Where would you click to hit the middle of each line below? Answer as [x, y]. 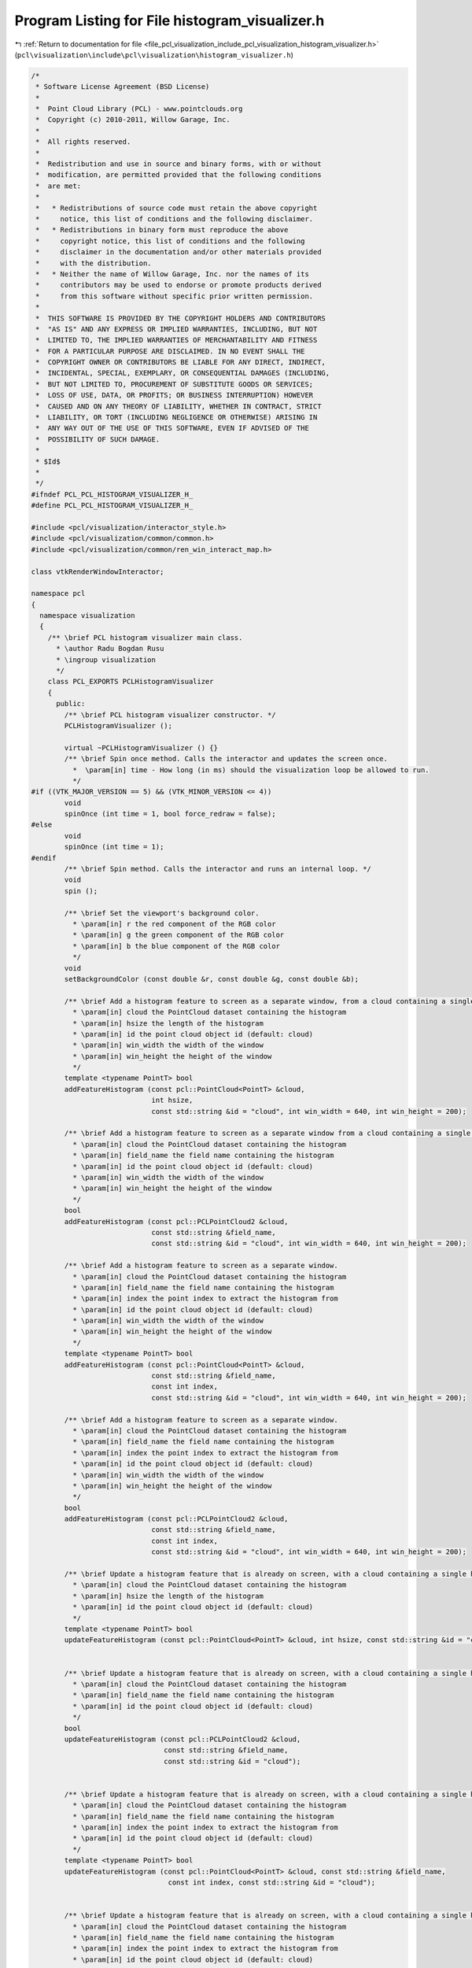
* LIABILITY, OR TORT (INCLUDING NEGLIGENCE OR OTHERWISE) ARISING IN [177, 418]
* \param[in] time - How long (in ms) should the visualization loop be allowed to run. [251, 770]
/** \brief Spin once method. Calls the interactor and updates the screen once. [226, 759]
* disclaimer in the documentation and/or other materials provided [179, 252]
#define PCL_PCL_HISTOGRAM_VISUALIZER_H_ [112, 505]
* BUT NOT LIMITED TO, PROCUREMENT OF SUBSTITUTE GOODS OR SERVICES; [175, 384]
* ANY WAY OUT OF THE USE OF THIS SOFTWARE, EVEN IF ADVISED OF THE [173, 428]
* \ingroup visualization [106, 660]
